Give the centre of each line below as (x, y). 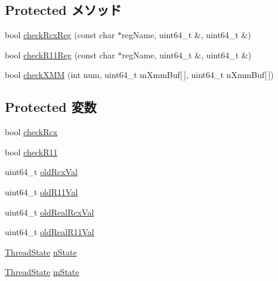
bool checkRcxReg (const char (60, 35)
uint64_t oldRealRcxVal (50, 212)
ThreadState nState (41, 252)
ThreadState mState (42, 272)
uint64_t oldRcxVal (41, 172)
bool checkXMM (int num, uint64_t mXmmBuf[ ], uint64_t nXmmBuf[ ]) (139, 75)
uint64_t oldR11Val (41, 191)
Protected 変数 (51, 107)
